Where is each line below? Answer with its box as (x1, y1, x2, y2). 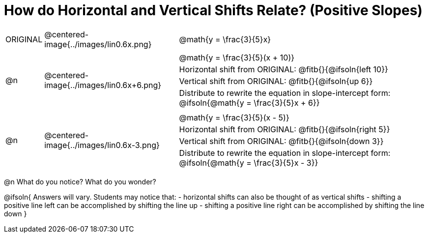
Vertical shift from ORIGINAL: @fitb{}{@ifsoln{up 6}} (179, 76, 373, 86)
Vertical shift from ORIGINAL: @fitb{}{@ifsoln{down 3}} (179, 136, 384, 146)
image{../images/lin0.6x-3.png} (44, 140, 160, 150)
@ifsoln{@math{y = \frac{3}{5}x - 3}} (179, 157, 318, 168)
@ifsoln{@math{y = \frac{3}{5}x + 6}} (179, 97, 320, 108)
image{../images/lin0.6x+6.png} (44, 80, 162, 90)
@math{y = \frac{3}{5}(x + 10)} (179, 52, 295, 62)
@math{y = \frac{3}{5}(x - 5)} (179, 112, 289, 122)
